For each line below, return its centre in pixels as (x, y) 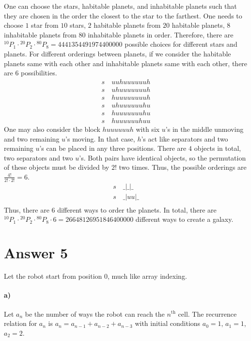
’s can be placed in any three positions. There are (113, 148)
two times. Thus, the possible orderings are (183, 167)
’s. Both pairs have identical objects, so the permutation (163, 157)
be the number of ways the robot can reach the (95, 314)
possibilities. (39, 73)
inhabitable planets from (40, 34)
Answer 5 (36, 253)
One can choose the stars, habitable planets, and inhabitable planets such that (120, 6)
